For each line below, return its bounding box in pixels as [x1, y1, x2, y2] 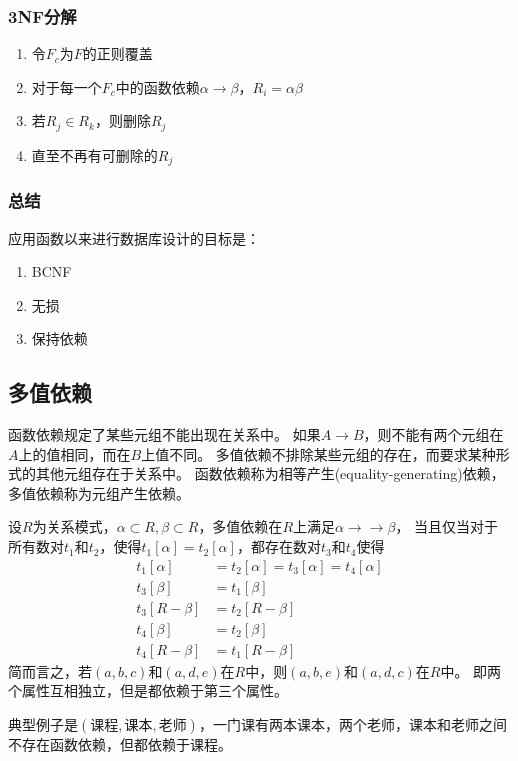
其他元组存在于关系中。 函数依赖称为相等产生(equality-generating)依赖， [35, 463, 505, 484]
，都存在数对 [236, 536, 321, 557]
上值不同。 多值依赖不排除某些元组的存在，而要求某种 [141, 443, 496, 464]
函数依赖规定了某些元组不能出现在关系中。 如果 [8, 424, 321, 445]
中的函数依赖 [115, 76, 200, 97]
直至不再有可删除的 [31, 144, 158, 165]
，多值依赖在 [198, 516, 283, 537]
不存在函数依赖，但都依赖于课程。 [8, 734, 232, 755]
